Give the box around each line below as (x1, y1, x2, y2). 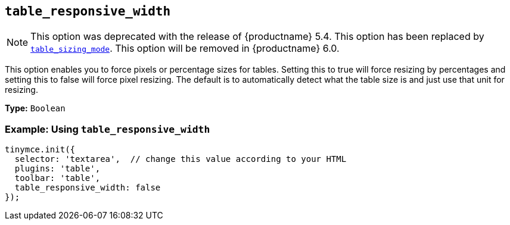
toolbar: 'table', (14, 173, 101, 183)
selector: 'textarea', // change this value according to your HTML (14, 154, 347, 164)
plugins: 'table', (14, 164, 101, 174)
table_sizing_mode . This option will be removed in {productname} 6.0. (30, 42, 340, 55)
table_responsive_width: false (14, 183, 161, 193)
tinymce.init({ (5, 145, 76, 155)
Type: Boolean (5, 103, 66, 114)
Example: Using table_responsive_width (5, 123, 210, 135)
